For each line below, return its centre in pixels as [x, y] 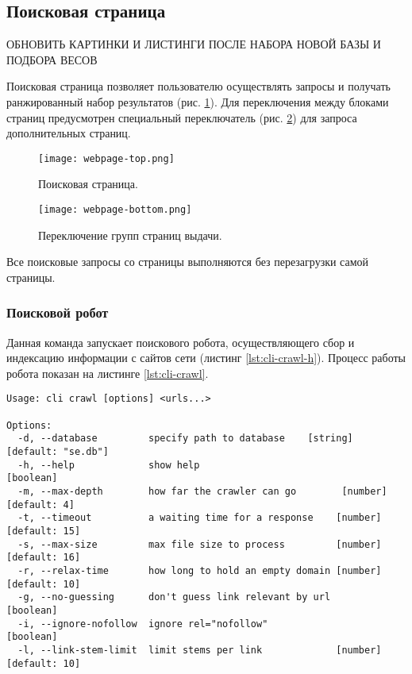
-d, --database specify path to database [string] [185, 439]
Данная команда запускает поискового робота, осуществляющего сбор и [181, 342]
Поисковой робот [58, 312]
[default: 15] [44, 531]
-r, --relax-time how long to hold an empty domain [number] [200, 570]
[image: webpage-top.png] [106, 158]
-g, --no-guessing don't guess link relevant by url [174, 597]
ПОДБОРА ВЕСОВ [52, 59]
